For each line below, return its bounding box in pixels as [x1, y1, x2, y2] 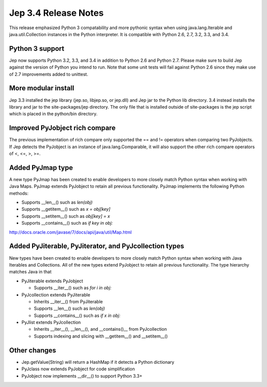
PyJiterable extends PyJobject [21, 278, 84, 284]
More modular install [9, 84, 74, 92]
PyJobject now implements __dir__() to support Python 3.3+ [21, 373, 143, 379]
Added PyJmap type [9, 163, 73, 172]
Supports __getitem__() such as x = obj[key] [21, 206, 111, 212]
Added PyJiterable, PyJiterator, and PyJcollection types [9, 242, 184, 250]
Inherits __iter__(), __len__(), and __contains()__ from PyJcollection [34, 326, 167, 332]
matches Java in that [9, 269, 52, 275]
